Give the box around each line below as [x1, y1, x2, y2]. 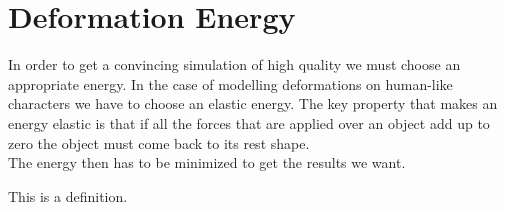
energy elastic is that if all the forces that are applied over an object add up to [8, 112, 490, 133]
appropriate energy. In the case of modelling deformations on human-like [8, 73, 453, 94]
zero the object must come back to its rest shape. [8, 132, 310, 153]
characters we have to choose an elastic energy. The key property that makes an [8, 93, 498, 114]
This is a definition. [8, 185, 128, 206]
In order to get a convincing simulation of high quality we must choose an [8, 54, 461, 75]
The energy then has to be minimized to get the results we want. [8, 152, 406, 173]
